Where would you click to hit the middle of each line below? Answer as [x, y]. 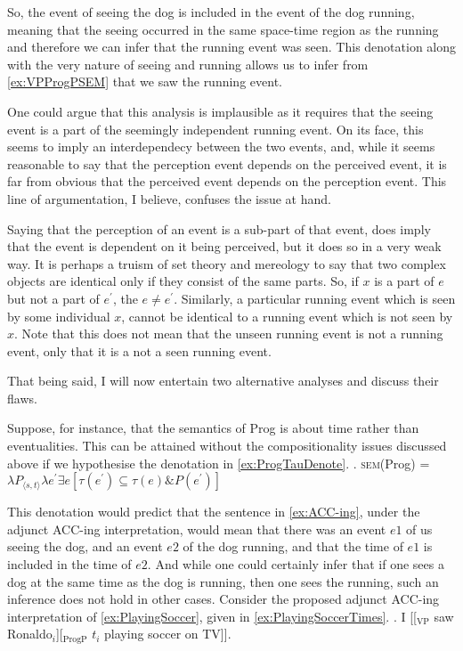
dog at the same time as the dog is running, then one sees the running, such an [223, 581]
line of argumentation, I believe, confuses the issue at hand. [169, 198]
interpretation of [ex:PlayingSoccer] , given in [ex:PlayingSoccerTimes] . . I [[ [212, 616]
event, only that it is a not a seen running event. [139, 350]
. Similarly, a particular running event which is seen [315, 298]
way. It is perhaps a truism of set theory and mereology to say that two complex [227, 263]
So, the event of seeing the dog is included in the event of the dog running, [211, 12]
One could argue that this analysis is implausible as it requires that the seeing [220, 111]
